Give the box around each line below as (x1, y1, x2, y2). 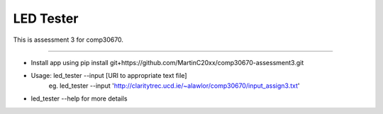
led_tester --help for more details (30, 94, 128, 103)
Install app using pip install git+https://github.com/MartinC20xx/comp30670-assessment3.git (30, 58, 304, 67)
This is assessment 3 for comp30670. (13, 35, 124, 44)
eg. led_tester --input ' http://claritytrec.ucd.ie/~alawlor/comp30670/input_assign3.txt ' (48, 81, 300, 90)
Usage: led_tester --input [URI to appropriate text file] (30, 72, 187, 80)
